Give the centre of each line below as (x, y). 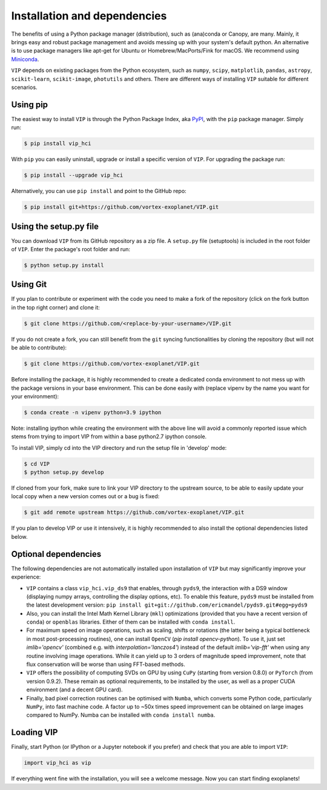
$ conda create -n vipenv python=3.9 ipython (93, 412)
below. (19, 536)
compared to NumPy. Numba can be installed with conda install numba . (121, 715)
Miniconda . (25, 59)
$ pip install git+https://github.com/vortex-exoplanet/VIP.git (121, 207)
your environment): (35, 396)
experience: (26, 577)
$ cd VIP (37, 464)
